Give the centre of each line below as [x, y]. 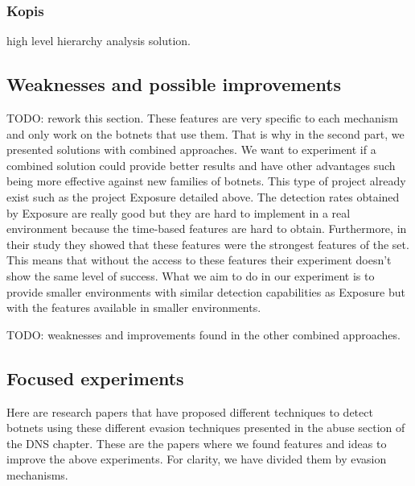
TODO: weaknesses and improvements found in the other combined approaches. [203, 334]
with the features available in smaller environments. [134, 307]
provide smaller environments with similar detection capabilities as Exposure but [206, 291]
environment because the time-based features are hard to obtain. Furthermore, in [207, 228]
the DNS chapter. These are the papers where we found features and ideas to [197, 443]
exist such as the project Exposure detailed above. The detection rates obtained [203, 196]
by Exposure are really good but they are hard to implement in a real [179, 212]
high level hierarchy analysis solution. [99, 41]
